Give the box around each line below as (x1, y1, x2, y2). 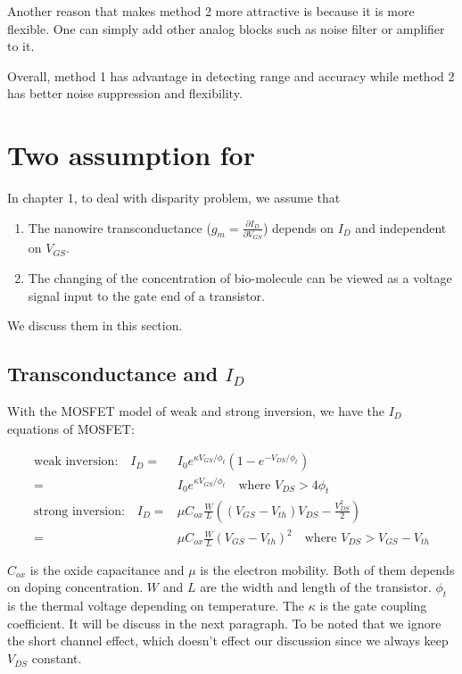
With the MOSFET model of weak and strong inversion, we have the (7, 401, 384, 420)
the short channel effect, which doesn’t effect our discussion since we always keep (7, 631, 449, 650)
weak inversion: (34, 455, 119, 469)
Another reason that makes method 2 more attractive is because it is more (7, 2, 415, 20)
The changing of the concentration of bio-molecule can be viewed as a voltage (28, 269, 452, 287)
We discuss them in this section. (7, 316, 183, 335)
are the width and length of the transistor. (200, 578, 432, 596)
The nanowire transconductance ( (28, 218, 211, 237)
